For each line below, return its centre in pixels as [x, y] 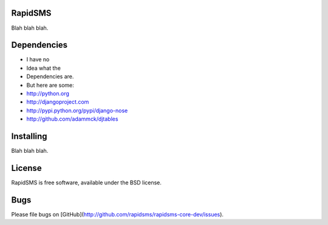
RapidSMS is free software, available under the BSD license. [87, 183]
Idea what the [43, 68]
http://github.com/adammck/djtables [72, 119]
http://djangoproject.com [58, 102]
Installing [29, 136]
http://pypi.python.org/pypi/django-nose [77, 110]
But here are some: [50, 85]
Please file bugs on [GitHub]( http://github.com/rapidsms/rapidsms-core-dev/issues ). [118, 214]
